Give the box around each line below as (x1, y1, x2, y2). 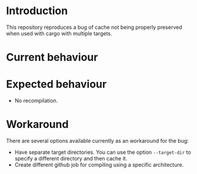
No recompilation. (14, 97, 58, 104)
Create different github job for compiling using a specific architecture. (14, 161, 184, 168)
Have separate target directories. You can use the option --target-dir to (14, 149, 191, 156)
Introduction (6, 4, 68, 18)
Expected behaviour (6, 78, 107, 91)
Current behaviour (6, 51, 98, 64)
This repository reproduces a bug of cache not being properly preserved (6, 24, 182, 31)
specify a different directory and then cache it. (14, 155, 128, 162)
